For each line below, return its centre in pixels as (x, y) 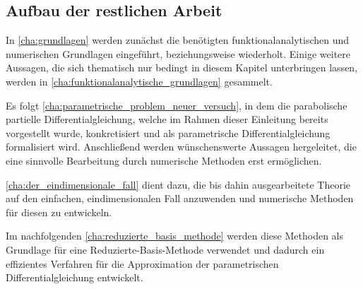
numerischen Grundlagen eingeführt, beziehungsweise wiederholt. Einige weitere (178, 53)
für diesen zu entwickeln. (59, 212)
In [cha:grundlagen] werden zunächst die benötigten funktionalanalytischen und (178, 40)
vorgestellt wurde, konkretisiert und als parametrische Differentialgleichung (168, 132)
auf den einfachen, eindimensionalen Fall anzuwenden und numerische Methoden (180, 198)
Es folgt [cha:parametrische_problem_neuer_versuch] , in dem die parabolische (177, 105)
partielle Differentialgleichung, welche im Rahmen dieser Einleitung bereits (167, 119)
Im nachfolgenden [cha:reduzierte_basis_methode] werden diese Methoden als (174, 236)
